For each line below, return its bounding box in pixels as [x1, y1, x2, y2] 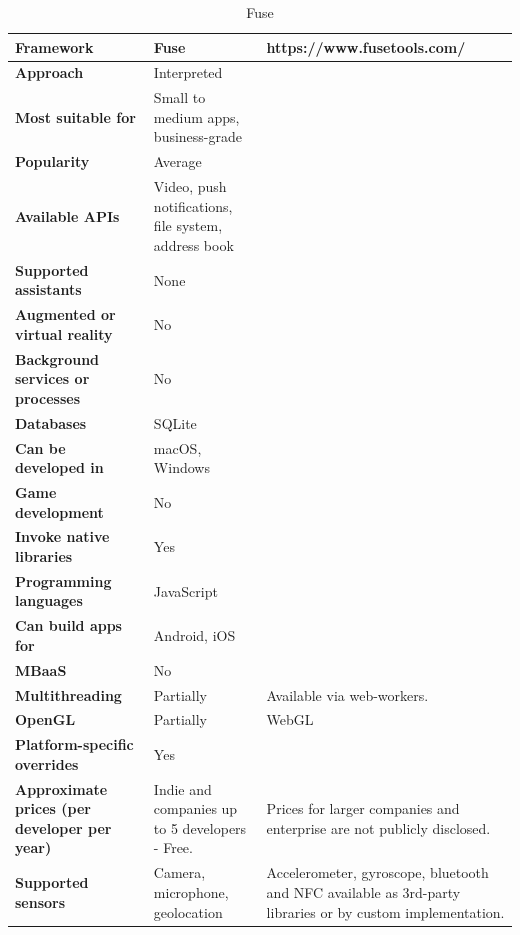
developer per [15, 817, 112, 838]
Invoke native [15, 526, 110, 547]
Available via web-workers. [266, 684, 429, 705]
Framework [15, 36, 94, 57]
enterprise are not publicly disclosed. [266, 817, 491, 838]
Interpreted [153, 62, 223, 83]
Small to [153, 87, 206, 108]
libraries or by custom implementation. [266, 901, 505, 922]
